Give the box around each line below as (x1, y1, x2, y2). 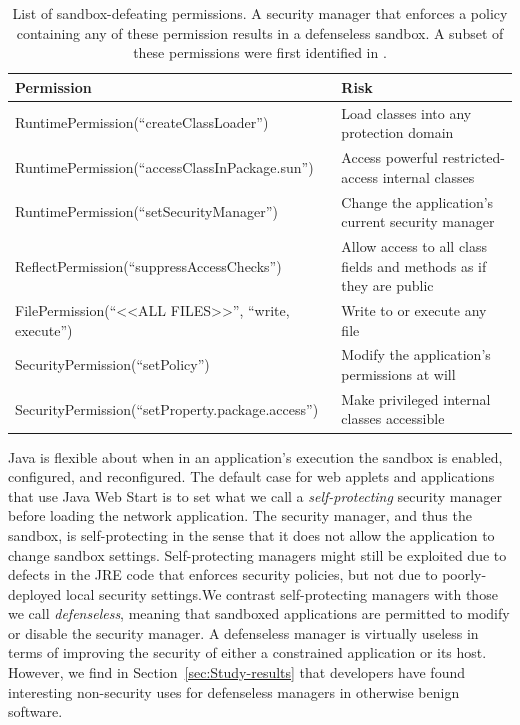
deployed (8, 583, 62, 604)
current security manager (341, 211, 495, 232)
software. (8, 701, 63, 722)
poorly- (442, 564, 487, 585)
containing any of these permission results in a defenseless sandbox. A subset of (16, 22, 504, 43)
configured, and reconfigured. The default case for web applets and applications (8, 466, 495, 487)
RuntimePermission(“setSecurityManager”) (15, 201, 278, 222)
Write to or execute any (341, 299, 487, 320)
